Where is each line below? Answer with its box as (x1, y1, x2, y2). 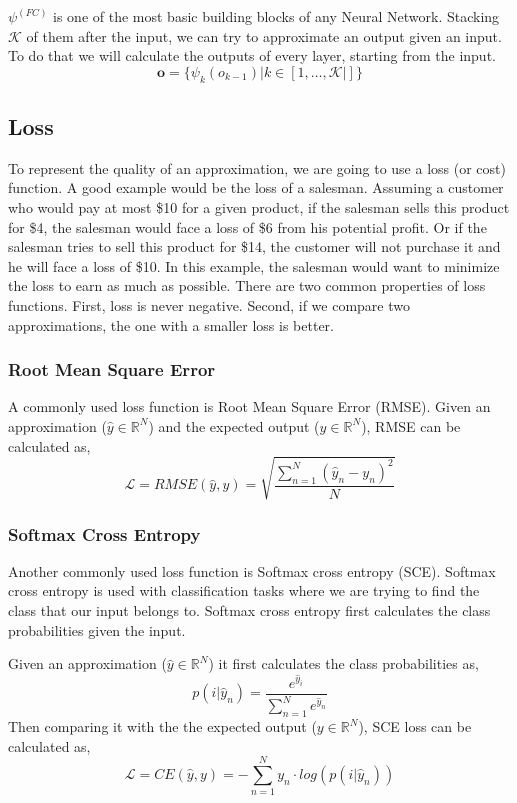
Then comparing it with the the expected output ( (8, 716, 317, 737)
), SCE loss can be (358, 716, 472, 737)
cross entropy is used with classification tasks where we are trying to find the (8, 580, 480, 601)
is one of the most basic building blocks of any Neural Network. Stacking (53, 6, 500, 26)
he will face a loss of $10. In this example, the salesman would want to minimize (8, 255, 500, 276)
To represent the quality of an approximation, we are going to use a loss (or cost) (8, 157, 506, 178)
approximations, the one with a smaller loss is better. (8, 314, 334, 335)
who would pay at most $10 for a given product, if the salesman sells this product (8, 196, 510, 217)
